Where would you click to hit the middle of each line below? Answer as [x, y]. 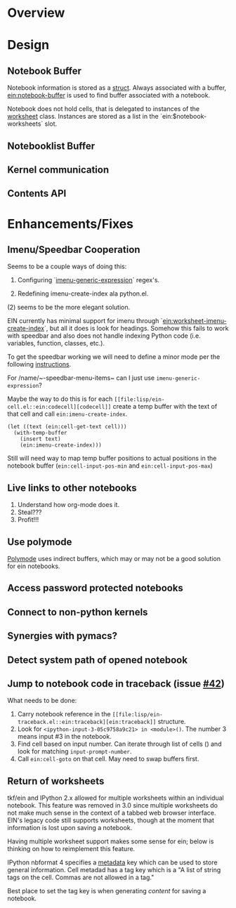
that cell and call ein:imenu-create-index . [67, 414]
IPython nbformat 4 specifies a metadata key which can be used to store [112, 862]
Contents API [37, 193]
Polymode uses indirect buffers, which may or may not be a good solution [114, 558]
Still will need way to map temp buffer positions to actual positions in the [112, 459]
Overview [36, 13]
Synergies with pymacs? [63, 636]
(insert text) [40, 439]
